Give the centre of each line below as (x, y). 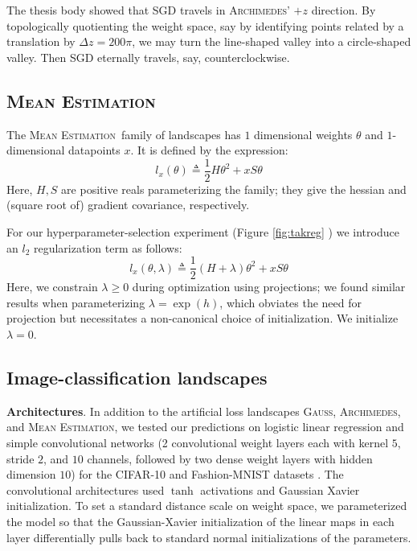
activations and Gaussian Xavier (280, 489)
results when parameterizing (76, 302)
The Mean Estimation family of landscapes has (124, 134)
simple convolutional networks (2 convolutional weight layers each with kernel (198, 443)
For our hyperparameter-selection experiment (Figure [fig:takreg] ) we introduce (203, 232)
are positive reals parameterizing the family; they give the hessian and (234, 189)
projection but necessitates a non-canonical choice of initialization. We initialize (202, 318)
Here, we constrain (52, 287)
